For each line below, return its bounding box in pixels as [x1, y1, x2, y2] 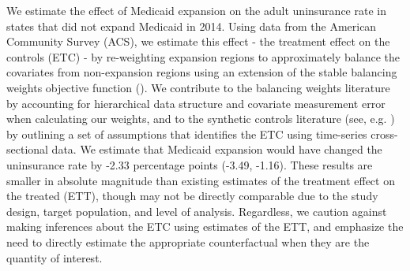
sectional [6, 141, 48, 158]
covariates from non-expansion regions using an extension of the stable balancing [6, 64, 397, 80]
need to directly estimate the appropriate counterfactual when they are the [6, 233, 370, 250]
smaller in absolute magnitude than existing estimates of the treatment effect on [6, 172, 395, 188]
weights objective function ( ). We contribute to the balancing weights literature [6, 79, 390, 95]
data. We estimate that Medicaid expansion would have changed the [51, 141, 382, 158]
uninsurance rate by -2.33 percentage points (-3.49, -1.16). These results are [6, 156, 373, 173]
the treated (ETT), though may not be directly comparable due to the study [6, 187, 378, 204]
